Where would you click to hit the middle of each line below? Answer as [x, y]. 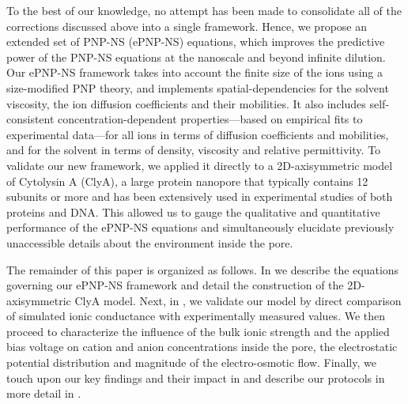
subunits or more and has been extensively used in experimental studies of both [200, 196]
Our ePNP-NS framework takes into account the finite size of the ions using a [195, 72]
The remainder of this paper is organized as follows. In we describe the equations [203, 269]
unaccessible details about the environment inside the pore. [150, 242]
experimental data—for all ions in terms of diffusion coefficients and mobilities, [198, 134]
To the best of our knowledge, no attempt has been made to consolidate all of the [204, 10]
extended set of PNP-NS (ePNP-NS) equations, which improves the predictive [196, 42]
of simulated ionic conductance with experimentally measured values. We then [196, 316]
